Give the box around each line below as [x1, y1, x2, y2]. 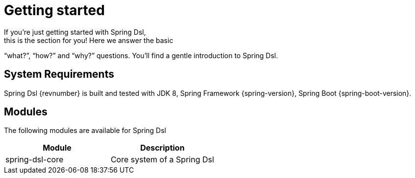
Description [140, 143, 185, 153]
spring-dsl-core [5, 155, 64, 165]
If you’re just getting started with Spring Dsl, [4, 27, 146, 36]
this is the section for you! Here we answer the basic [4, 36, 173, 44]
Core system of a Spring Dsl [110, 155, 214, 165]
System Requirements [4, 68, 114, 81]
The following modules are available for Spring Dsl [4, 126, 166, 135]
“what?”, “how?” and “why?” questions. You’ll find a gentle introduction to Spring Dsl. [4, 51, 278, 60]
